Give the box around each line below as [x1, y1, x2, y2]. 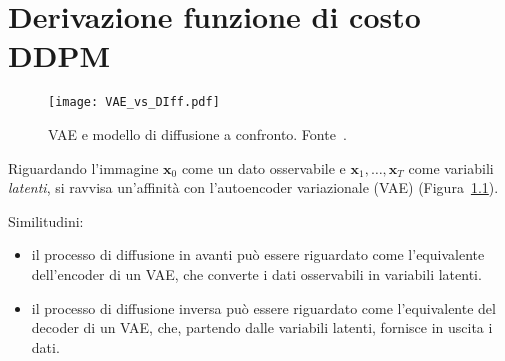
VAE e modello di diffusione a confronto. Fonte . [48, 123, 347, 144]
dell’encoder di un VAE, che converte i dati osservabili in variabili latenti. [31, 263, 482, 284]
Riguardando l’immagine [8, 157, 159, 178]
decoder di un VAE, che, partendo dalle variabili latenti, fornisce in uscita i [31, 317, 493, 338]
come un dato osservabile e [181, 157, 346, 178]
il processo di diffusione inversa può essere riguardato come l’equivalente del [31, 297, 496, 318]
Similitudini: [8, 210, 84, 231]
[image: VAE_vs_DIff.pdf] [48, 95, 220, 110]
